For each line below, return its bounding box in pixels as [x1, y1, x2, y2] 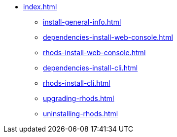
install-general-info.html [43, 18, 121, 26]
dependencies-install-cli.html [43, 64, 138, 72]
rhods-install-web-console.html [43, 48, 146, 57]
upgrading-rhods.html [43, 94, 114, 103]
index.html [23, 2, 57, 11]
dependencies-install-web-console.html [43, 33, 173, 41]
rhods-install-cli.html [43, 79, 110, 87]
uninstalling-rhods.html [43, 109, 118, 118]
